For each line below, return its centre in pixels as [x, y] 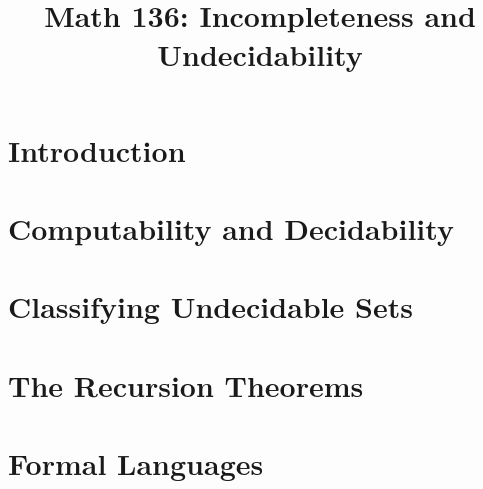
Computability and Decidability [231, 227]
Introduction [97, 149]
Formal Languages [136, 463]
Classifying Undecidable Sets [210, 306]
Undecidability [260, 54]
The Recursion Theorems [186, 384]
